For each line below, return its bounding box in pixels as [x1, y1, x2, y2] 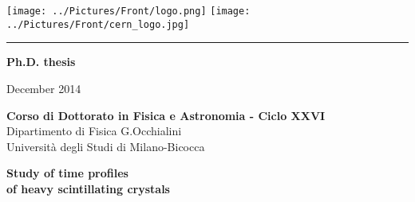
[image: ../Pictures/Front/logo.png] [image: [6, 6, 251, 17]
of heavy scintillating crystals [6, 180, 170, 196]
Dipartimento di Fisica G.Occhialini [6, 122, 182, 139]
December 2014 [6, 80, 81, 96]
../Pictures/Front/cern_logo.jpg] [6, 18, 190, 30]
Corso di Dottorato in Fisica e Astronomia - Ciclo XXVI [6, 107, 326, 123]
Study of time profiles [6, 165, 128, 181]
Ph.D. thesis [6, 53, 76, 70]
